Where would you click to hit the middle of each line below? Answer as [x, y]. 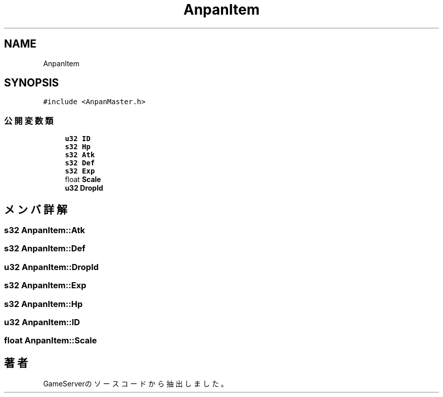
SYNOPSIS [32, 83]
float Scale [83, 180]
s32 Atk [80, 155]
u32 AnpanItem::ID [42, 322]
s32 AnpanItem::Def [45, 249]
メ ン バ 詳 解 [36, 209]
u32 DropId [84, 188]
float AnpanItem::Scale [51, 341]
